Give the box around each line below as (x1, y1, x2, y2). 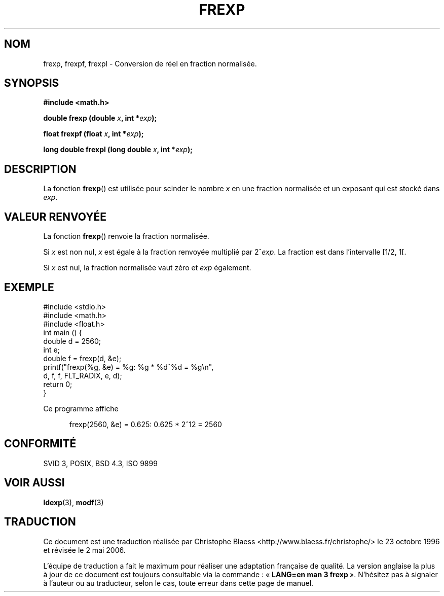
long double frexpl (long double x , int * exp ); (43, 145, 193, 154)
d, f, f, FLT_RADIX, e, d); (43, 371, 122, 380)
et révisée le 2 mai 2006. (43, 545, 126, 554)
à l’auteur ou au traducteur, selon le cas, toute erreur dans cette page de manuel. (43, 578, 314, 587)
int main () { (43, 328, 82, 337)
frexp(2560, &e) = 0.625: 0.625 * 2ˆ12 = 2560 (69, 419, 222, 429)
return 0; (43, 379, 72, 389)
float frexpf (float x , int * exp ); (43, 129, 144, 138)
